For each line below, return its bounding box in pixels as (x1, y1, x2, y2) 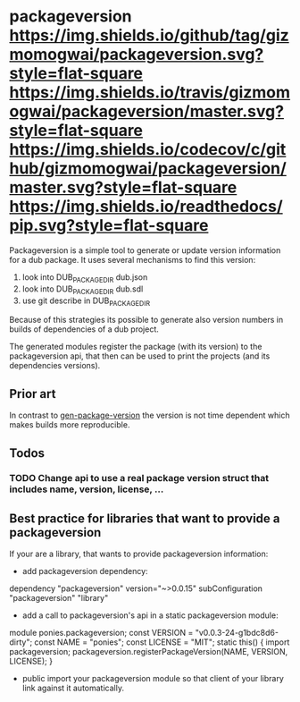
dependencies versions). (9, 360, 101, 371)
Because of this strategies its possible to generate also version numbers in (9, 315, 284, 326)
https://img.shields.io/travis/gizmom (9, 82, 291, 103)
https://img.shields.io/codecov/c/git (9, 140, 287, 160)
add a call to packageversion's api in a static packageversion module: (21, 610, 279, 621)
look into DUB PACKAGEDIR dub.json (21, 271, 148, 284)
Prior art (9, 386, 56, 402)
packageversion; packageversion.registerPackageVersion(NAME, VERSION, (9, 647, 288, 657)
